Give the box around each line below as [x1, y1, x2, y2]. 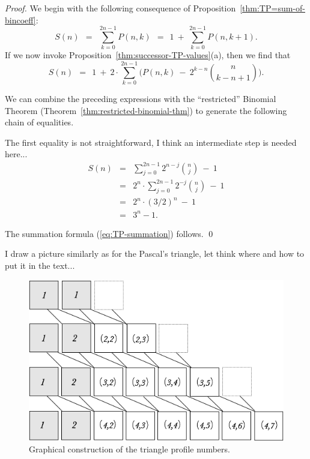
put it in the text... [5, 259, 75, 271]
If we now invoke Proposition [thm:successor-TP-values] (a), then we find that [5, 49, 291, 61]
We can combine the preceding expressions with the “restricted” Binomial [5, 92, 276, 105]
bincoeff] [5, 13, 36, 26]
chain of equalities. [5, 116, 74, 128]
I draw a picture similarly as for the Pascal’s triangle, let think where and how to [5, 247, 305, 260]
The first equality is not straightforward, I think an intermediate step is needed [5, 136, 297, 148]
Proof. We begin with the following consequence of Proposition [5, 2, 236, 14]
